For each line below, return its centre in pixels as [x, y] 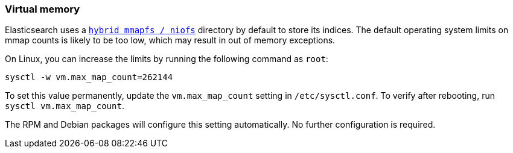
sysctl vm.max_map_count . [65, 106]
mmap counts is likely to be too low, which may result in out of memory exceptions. [170, 40]
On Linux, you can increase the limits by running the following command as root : [167, 59]
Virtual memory [43, 9]
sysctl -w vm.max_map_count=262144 [89, 77]
